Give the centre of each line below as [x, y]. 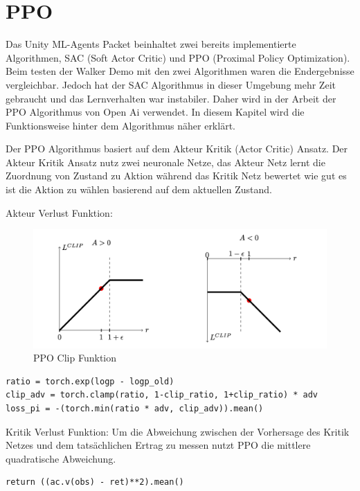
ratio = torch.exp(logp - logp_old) [90, 381]
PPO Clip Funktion [75, 358]
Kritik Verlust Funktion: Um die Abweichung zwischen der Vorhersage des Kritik [178, 431]
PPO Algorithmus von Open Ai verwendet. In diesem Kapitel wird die [155, 112]
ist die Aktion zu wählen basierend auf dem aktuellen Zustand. [139, 189]
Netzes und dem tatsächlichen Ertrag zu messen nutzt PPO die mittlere [158, 445]
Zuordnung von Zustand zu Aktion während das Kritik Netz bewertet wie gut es [176, 176]
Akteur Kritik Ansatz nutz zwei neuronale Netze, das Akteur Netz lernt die [165, 162]
